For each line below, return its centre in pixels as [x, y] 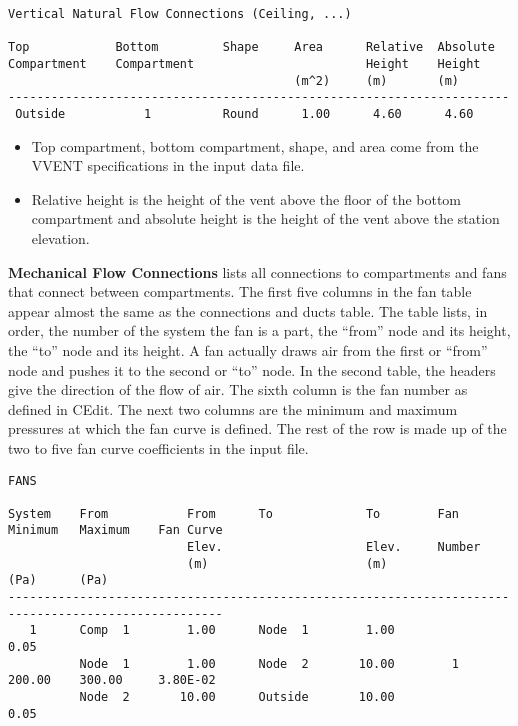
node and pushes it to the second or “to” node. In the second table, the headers [252, 369]
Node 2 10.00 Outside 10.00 [237, 697]
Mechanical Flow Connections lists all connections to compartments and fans [257, 271]
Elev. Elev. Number [333, 547]
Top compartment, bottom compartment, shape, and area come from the [255, 145]
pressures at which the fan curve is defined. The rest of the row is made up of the [257, 428]
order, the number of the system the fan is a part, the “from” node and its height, [259, 330]
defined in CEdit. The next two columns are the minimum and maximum [233, 408]
